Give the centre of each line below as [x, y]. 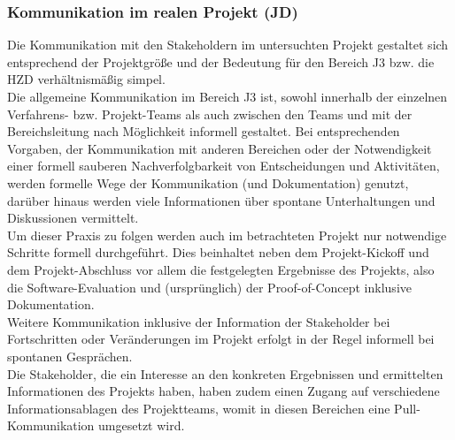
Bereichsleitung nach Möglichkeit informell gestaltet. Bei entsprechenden [204, 131]
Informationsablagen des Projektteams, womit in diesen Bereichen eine [199, 408]
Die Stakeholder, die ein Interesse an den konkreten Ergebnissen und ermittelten [225, 373]
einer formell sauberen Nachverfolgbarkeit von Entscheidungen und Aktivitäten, [224, 166]
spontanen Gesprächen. [70, 356]
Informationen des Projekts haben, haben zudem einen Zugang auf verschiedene [224, 391]
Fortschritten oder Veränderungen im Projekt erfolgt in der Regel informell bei [221, 339]
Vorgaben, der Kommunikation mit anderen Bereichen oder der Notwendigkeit [220, 148]
